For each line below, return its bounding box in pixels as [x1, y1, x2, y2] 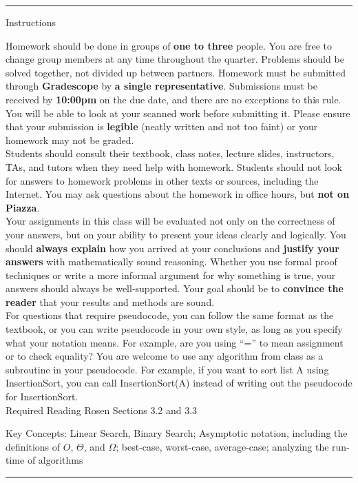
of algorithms [27, 453, 83, 467]
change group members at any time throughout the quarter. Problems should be [6, 52, 344, 66]
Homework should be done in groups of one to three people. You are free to [6, 38, 333, 52]
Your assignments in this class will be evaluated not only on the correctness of [6, 214, 335, 228]
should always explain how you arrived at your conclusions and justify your [6, 240, 339, 255]
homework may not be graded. [6, 132, 134, 147]
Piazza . [6, 200, 40, 214]
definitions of [6, 439, 61, 453]
